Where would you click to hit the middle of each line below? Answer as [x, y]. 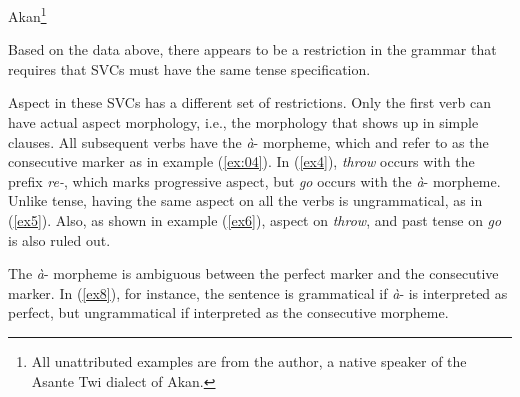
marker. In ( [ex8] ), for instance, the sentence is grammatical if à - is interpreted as [258, 292]
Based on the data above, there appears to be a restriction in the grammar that [252, 49]
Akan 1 [27, 14]
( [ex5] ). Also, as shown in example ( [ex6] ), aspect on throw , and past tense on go [255, 220]
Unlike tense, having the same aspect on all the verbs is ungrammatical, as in [245, 200]
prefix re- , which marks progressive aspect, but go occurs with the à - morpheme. [254, 180]
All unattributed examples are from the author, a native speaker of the [249, 360]
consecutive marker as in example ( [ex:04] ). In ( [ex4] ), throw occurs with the [241, 161]
